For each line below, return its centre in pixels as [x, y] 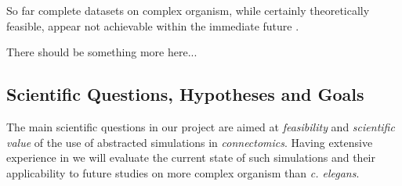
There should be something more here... [102, 52]
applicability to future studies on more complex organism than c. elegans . [183, 172]
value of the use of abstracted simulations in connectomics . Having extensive [190, 142]
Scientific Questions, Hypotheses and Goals [185, 94]
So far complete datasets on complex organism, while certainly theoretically [188, 10]
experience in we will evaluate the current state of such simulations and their [191, 157]
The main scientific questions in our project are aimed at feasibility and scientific [201, 126]
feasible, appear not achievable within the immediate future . [153, 25]
